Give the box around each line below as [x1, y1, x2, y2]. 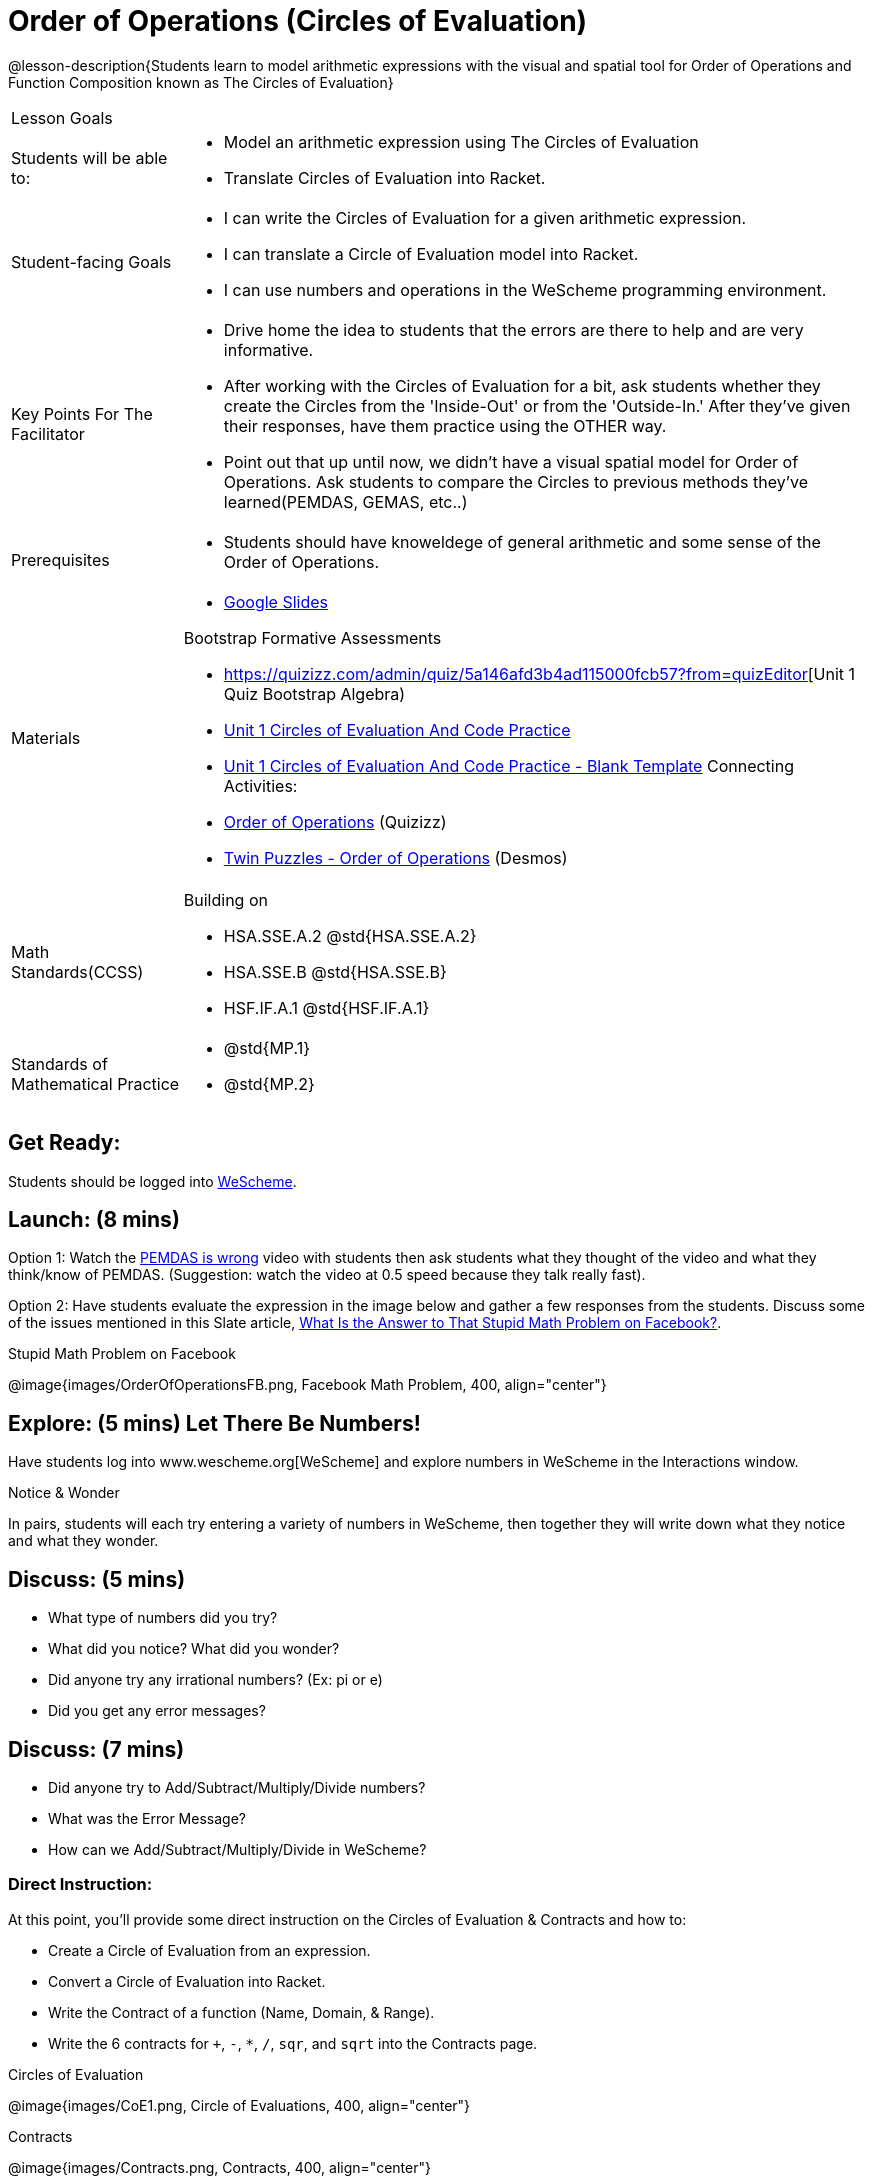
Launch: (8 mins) [8, 1207, 180, 1233]
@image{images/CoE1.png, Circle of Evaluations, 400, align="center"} [8, 2096, 471, 2114]
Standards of [11, 1053, 108, 1074]
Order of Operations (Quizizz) [223, 811, 447, 832]
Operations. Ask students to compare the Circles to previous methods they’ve [223, 471, 809, 492]
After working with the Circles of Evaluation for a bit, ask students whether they [223, 375, 821, 396]
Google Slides [223, 591, 329, 612]
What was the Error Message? [48, 1809, 246, 1827]
